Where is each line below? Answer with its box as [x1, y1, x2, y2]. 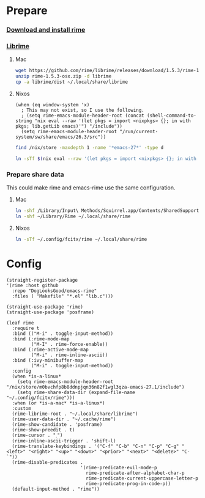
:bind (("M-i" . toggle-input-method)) [12, 331, 114, 337]
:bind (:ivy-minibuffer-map [12, 357, 84, 364]
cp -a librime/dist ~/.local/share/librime [15, 79, 129, 86]
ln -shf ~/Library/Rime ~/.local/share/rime [15, 213, 131, 219]
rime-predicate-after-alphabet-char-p [85, 470, 185, 476]
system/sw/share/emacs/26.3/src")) [15, 134, 106, 141]
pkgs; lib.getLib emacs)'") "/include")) [15, 123, 122, 130]
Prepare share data [6, 170, 64, 178]
